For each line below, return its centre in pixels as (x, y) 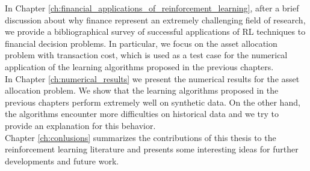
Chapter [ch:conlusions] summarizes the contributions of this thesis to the (141, 137)
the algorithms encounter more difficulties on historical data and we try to (142, 114)
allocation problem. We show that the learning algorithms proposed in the (142, 90)
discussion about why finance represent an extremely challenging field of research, (155, 19)
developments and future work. (62, 160)
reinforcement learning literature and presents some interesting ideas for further (152, 149)
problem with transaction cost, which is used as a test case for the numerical (146, 55)
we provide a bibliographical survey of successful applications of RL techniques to (155, 31)
